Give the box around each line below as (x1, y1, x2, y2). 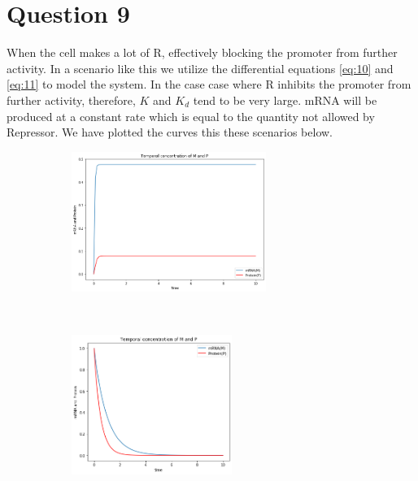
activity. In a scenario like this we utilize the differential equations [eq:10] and (7, 59, 394, 76)
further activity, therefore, (7, 91, 136, 108)
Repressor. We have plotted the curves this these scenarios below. (7, 123, 333, 141)
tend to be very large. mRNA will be (193, 91, 377, 108)
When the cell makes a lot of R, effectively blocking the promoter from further (7, 44, 398, 61)
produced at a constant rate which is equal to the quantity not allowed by (7, 107, 375, 124)
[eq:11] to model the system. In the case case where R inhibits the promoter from (7, 76, 411, 93)
